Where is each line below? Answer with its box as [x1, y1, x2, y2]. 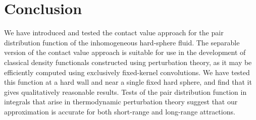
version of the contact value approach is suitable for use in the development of [4, 47, 246, 57]
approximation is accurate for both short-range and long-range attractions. [4, 106, 235, 116]
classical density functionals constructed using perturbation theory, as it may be [4, 56, 252, 67]
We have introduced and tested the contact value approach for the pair [4, 27, 224, 38]
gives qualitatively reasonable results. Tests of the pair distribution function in [4, 86, 247, 97]
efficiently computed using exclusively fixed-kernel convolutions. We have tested [4, 67, 250, 77]
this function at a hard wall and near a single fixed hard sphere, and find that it [4, 77, 252, 87]
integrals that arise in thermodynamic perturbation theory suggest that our [4, 96, 238, 107]
